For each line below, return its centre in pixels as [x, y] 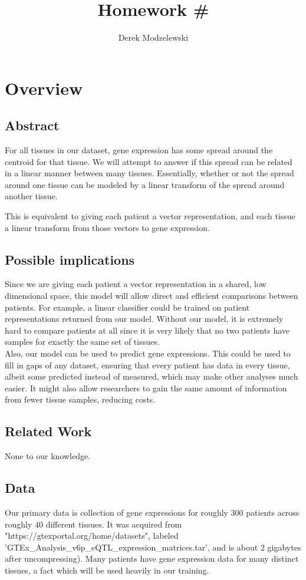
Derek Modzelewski [153, 37]
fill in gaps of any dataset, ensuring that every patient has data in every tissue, [147, 365]
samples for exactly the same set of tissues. [82, 342]
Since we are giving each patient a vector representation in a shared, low [136, 284]
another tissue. [31, 196]
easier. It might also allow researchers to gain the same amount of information [146, 388]
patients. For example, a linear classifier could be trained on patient [127, 307]
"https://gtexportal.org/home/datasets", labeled [92, 535]
